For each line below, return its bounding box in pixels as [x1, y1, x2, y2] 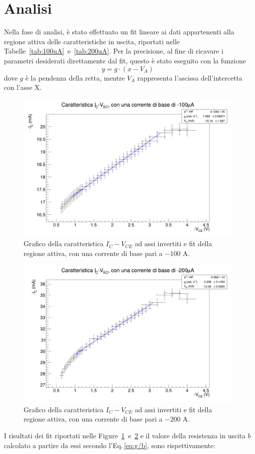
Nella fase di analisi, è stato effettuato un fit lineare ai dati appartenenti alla [4, 27, 234, 37]
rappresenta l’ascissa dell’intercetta [137, 72, 243, 83]
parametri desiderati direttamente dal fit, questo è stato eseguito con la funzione [4, 55, 246, 65]
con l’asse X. [4, 82, 42, 92]
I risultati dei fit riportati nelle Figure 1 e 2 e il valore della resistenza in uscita [4, 430, 246, 441]
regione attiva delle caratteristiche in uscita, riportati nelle [4, 36, 180, 46]
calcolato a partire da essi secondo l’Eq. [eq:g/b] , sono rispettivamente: [4, 440, 216, 450]
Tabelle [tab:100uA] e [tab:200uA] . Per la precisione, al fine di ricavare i [4, 46, 224, 56]
